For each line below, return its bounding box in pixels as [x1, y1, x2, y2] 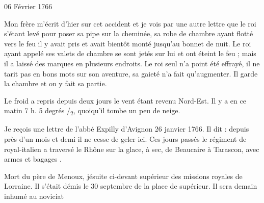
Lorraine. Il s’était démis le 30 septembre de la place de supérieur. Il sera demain [4, 181, 257, 191]
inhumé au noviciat [4, 191, 64, 201]
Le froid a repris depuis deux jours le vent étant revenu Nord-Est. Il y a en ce [4, 95, 246, 106]
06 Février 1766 [4, 1, 52, 11]
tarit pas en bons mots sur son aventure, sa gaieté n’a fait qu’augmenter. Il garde [4, 68, 258, 79]
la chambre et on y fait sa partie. [4, 78, 107, 89]
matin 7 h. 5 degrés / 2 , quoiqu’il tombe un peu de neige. [4, 105, 180, 117]
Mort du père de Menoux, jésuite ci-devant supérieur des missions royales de [4, 170, 243, 181]
